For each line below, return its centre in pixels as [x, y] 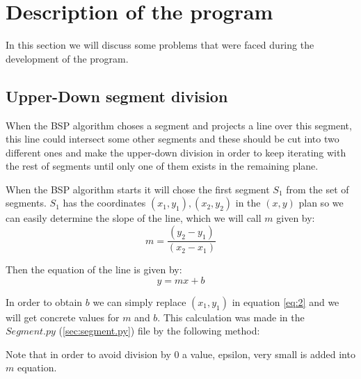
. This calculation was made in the [231, 317]
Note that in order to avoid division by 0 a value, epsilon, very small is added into [180, 354]
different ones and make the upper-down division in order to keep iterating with [176, 152]
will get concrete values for [63, 317]
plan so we [321, 203]
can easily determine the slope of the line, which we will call [134, 218]
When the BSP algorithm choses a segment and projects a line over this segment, [179, 125]
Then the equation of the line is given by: [94, 269]
